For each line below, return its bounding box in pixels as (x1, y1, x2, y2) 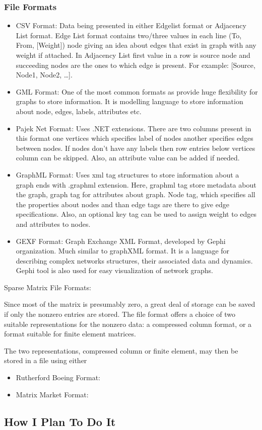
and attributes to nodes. (16, 218, 91, 229)
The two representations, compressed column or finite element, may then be (4, 345, 238, 356)
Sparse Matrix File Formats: (4, 282, 91, 292)
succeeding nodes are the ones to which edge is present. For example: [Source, (16, 59, 255, 70)
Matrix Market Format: (16, 389, 89, 399)
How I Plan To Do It (4, 413, 116, 429)
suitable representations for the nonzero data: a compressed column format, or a (4, 318, 252, 329)
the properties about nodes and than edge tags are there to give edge (16, 199, 229, 209)
